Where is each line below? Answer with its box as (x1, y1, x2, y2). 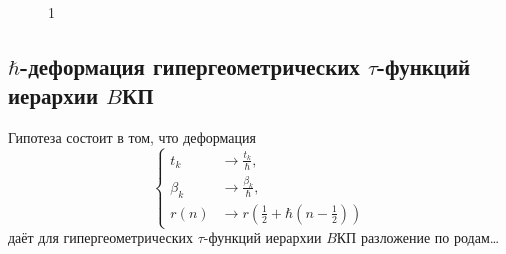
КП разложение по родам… (336, 227, 500, 247)
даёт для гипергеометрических (8, 227, 193, 247)
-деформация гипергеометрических (20, 50, 360, 81)
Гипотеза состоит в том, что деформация (8, 127, 257, 148)
